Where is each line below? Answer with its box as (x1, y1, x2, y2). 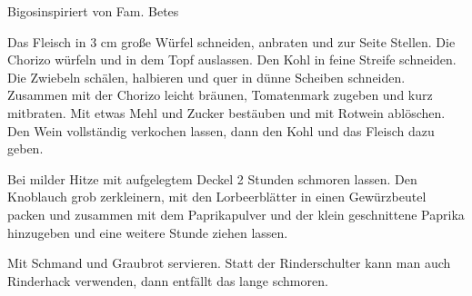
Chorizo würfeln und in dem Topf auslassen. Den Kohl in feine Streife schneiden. (7, 50, 457, 69)
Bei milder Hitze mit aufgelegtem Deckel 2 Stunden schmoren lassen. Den (7, 169, 417, 188)
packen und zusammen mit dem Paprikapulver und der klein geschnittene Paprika (7, 204, 465, 223)
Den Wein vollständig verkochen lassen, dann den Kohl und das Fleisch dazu (7, 121, 435, 140)
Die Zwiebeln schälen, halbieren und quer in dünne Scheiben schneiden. (7, 67, 406, 86)
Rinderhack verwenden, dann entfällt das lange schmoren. (7, 271, 328, 290)
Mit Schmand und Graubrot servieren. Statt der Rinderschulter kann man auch (7, 253, 451, 272)
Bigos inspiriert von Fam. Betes (7, 2, 179, 20)
